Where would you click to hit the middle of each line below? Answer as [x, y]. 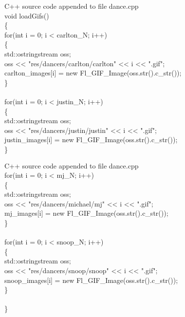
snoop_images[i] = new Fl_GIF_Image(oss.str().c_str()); [91, 280]
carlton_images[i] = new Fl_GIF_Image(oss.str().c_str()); [93, 73]
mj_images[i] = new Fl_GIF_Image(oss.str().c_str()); [86, 213]
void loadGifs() [27, 15]
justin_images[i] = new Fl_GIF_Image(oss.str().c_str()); [91, 140]
